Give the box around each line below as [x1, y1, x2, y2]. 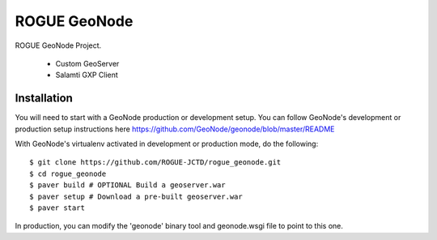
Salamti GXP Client [55, 70, 119, 80]
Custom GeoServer [55, 58, 120, 68]
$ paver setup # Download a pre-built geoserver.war [29, 191, 243, 201]
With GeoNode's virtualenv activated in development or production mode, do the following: [15, 139, 319, 149]
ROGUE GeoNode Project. [15, 41, 102, 50]
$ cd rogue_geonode [29, 169, 107, 178]
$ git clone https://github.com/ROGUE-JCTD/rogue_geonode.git [29, 158, 282, 167]
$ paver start [29, 203, 85, 212]
